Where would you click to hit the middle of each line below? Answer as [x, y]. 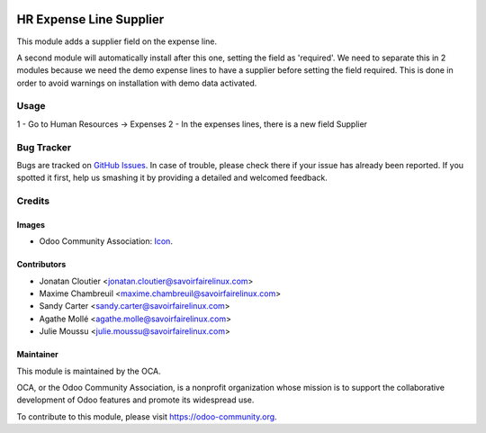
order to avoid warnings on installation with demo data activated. [137, 83]
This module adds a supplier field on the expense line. [117, 41]
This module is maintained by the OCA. [89, 371]
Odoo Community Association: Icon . [106, 241]
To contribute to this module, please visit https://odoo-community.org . [147, 416]
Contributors [41, 265]
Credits [33, 201]
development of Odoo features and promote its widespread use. [135, 400]
